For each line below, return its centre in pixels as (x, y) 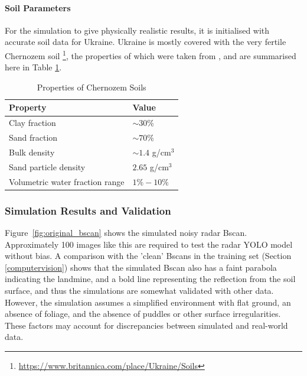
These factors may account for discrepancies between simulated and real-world (146, 325)
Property (28, 107)
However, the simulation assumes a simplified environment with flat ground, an (148, 302)
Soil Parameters (38, 7)
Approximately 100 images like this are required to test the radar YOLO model (149, 244)
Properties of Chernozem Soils (92, 87)
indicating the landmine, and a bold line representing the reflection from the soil (150, 279)
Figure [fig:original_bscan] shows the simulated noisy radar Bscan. (126, 232)
